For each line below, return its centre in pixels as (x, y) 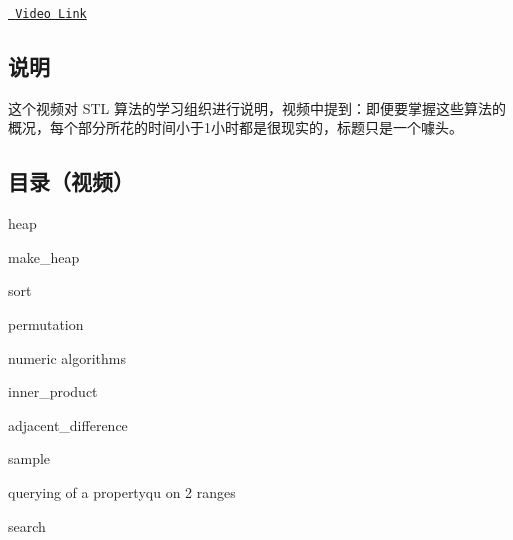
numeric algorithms (67, 357)
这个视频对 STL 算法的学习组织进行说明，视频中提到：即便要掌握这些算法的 (257, 107)
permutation (46, 324)
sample (29, 458)
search (27, 525)
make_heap (44, 256)
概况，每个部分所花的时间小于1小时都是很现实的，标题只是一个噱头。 (235, 127)
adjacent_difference (68, 424)
